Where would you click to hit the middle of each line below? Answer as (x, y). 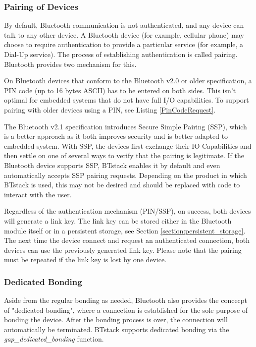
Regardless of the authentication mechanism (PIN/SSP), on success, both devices (128, 211)
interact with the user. (38, 194)
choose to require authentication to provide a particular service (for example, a (124, 44)
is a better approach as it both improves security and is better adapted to (116, 136)
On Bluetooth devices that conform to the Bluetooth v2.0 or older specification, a (128, 81)
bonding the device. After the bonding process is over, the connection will (116, 319)
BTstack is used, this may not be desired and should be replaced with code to (122, 185)
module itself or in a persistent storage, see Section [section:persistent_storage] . (125, 230)
